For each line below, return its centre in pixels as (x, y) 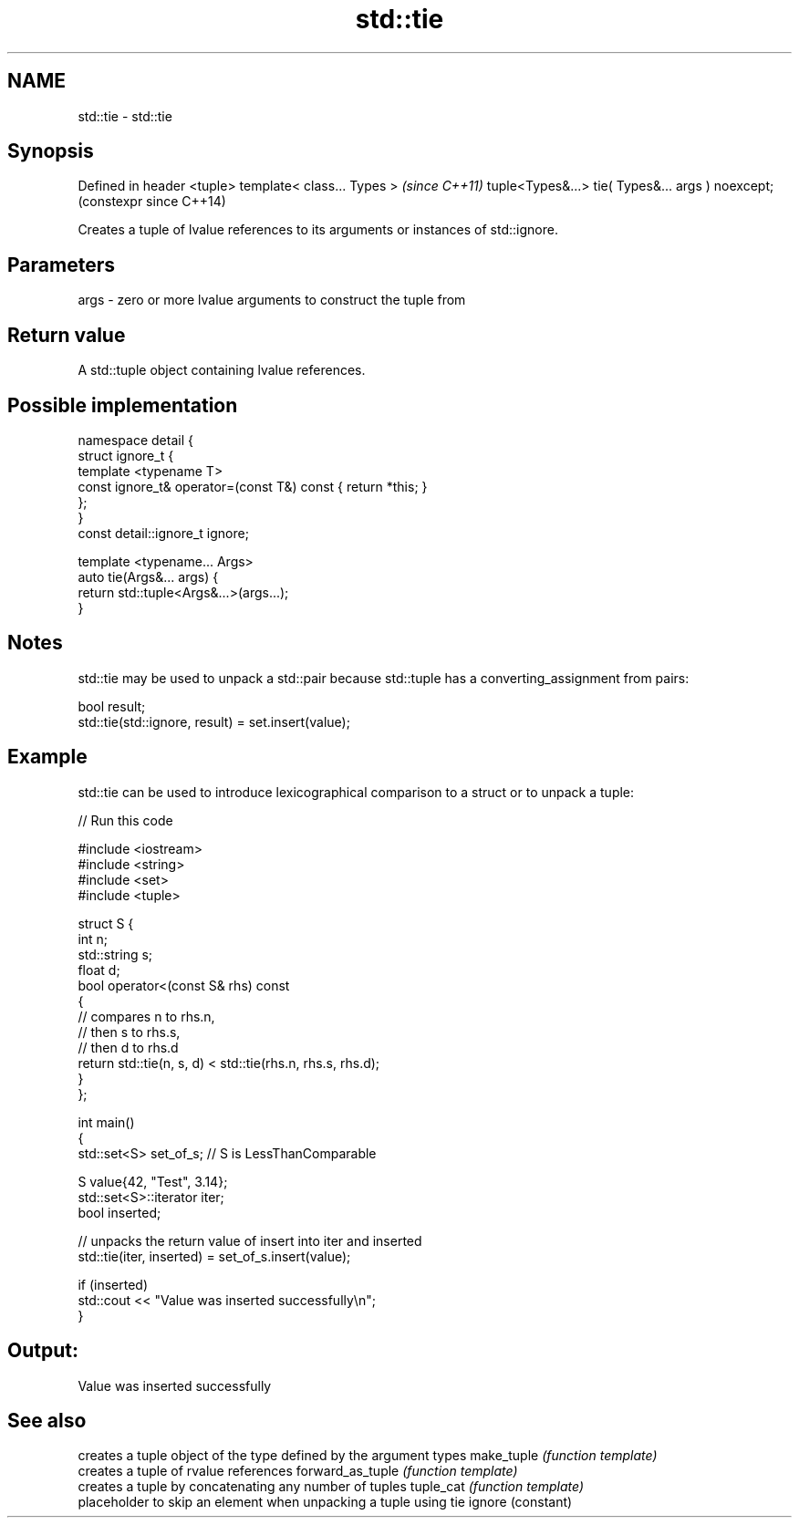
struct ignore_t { (126, 455)
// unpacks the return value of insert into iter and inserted (250, 1240)
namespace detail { (135, 440)
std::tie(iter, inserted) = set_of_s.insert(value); (214, 1256)
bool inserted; (119, 1212)
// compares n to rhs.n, (146, 1016)
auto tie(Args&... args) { (148, 576)
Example (47, 757)
